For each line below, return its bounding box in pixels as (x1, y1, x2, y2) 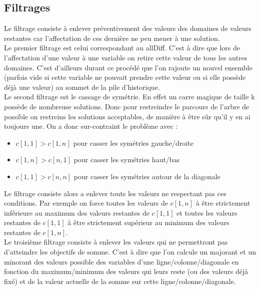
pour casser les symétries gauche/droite (73, 137, 193, 148)
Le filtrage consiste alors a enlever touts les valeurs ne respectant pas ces (4, 188, 226, 198)
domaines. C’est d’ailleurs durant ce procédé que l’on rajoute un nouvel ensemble (4, 62, 252, 72)
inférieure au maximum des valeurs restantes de (4, 207, 149, 218)
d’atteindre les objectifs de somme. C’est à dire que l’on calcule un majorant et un (4, 247, 256, 257)
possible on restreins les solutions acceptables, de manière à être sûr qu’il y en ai (4, 111, 250, 121)
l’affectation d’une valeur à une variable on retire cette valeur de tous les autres (4, 52, 247, 62)
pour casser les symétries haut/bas (73, 154, 180, 165)
